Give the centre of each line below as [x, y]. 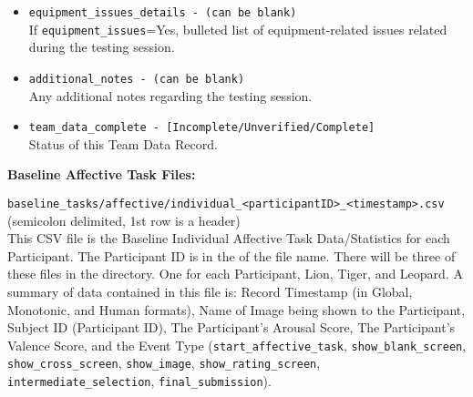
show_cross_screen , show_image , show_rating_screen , [164, 363]
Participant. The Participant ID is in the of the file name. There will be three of [231, 255]
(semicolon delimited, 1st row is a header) [124, 220]
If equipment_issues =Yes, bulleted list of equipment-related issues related [238, 29]
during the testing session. [102, 47]
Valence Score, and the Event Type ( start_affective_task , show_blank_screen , [237, 345]
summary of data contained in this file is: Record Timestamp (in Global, [210, 292]
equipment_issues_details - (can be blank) [163, 13]
